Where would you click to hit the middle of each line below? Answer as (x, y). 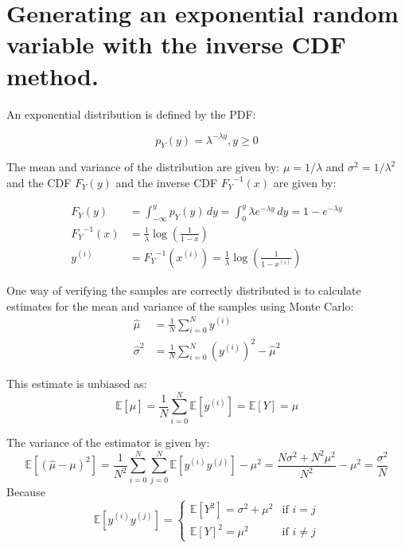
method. (53, 75)
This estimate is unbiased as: (77, 384)
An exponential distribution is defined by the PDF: (131, 114)
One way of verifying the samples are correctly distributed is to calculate (184, 290)
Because (26, 491)
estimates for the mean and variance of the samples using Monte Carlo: (180, 305)
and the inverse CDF (167, 182)
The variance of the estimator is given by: (108, 442)
